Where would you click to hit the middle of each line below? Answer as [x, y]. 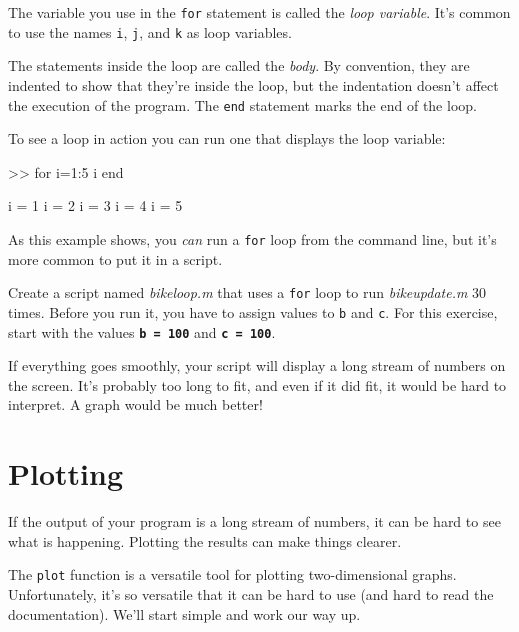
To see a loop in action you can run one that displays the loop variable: [227, 138]
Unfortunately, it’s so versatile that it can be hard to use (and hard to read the [251, 593]
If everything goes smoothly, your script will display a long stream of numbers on [257, 365]
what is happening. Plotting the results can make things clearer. [205, 540]
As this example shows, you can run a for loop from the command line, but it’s [252, 238]
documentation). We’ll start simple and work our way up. [184, 613]
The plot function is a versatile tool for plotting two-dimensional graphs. [232, 574]
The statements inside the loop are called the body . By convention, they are [239, 65]
